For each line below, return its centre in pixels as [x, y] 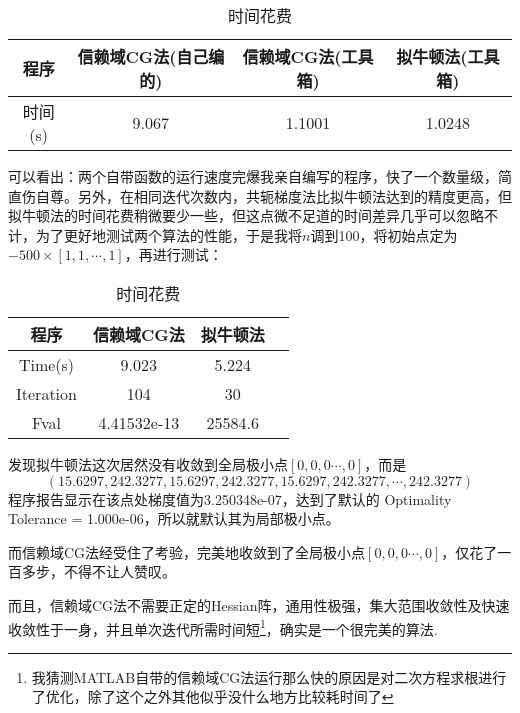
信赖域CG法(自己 [143, 56]
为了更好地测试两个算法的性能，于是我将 [168, 234]
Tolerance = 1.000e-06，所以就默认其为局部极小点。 [174, 518]
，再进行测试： [173, 254]
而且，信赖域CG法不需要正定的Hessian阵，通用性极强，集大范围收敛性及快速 [259, 604]
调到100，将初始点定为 [384, 234]
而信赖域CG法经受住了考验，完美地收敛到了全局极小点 [187, 551]
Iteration [46, 393]
